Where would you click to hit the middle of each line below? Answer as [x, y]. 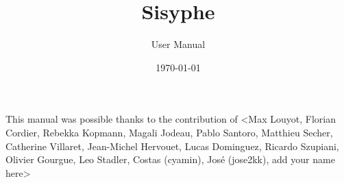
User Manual [178, 44]
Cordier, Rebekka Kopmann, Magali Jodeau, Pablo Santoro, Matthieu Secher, [169, 132]
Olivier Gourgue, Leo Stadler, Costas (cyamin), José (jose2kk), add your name [170, 159]
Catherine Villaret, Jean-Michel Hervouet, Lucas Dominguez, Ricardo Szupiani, [172, 146]
